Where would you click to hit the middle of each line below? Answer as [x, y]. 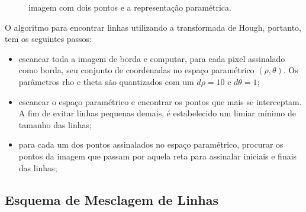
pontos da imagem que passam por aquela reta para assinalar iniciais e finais [158, 156]
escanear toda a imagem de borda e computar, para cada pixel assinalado [152, 58]
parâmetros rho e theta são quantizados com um [106, 81]
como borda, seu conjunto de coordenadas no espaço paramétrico [136, 70]
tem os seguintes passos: [49, 39]
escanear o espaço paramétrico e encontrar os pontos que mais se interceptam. [160, 101]
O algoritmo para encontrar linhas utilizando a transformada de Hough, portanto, [153, 27]
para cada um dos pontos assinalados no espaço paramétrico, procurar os [151, 144]
